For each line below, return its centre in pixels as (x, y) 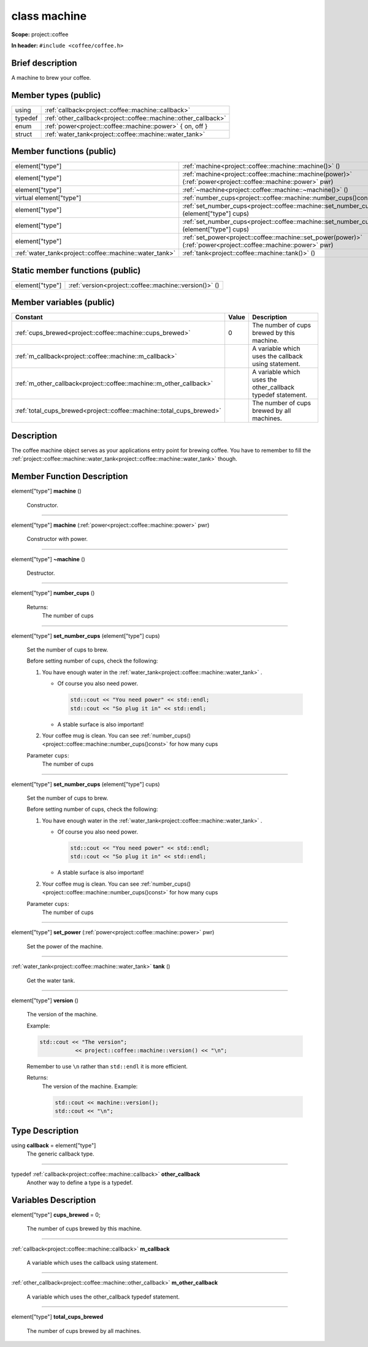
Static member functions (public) (76, 270)
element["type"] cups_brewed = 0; (56, 1215)
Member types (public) (56, 95)
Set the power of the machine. (65, 946)
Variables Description (54, 1200)
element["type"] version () (45, 1000)
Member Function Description (70, 476)
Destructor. (41, 573)
